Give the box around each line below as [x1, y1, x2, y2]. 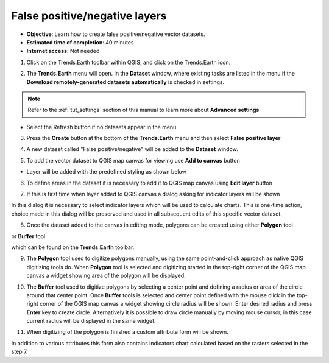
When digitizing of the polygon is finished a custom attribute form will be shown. [26, 328, 228, 336]
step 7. [11, 348, 28, 356]
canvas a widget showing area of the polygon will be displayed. [26, 272, 186, 280]
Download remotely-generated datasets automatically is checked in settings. [26, 78, 225, 85]
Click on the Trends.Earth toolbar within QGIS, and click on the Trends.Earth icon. [26, 58, 231, 66]
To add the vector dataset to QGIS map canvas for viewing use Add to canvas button [26, 157, 240, 164]
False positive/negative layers [11, 9, 167, 23]
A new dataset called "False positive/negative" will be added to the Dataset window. [26, 146, 238, 153]
